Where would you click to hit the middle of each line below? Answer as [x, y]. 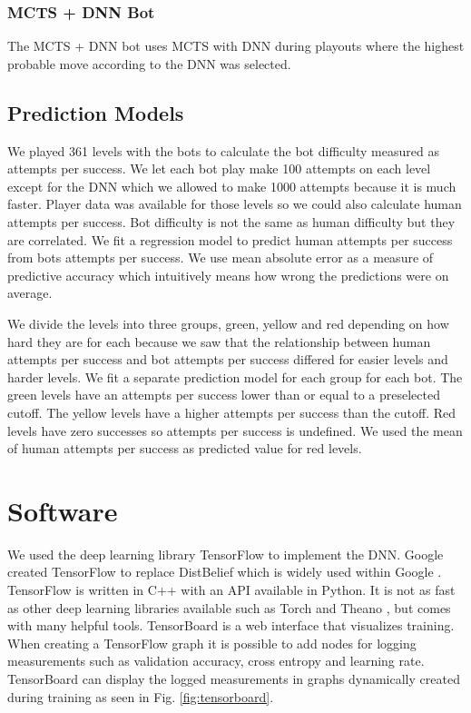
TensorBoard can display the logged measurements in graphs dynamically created [234, 678]
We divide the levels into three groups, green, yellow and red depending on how [228, 323]
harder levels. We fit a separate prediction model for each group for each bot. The [235, 376]
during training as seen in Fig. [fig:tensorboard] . [141, 696]
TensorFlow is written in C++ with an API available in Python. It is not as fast [231, 590]
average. [30, 293]
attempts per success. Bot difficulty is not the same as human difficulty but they [231, 221]
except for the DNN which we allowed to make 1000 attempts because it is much [232, 186]
